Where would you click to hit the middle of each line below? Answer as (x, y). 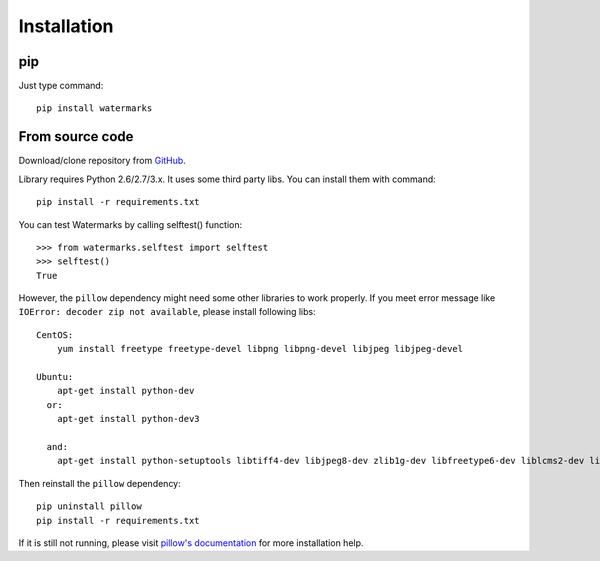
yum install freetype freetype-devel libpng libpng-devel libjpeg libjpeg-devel (260, 349)
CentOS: (55, 334)
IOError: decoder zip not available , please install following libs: (167, 312)
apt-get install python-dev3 (128, 419)
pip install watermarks (94, 108)
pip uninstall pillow (89, 506)
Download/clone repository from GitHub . (102, 161)
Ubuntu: (55, 377)
